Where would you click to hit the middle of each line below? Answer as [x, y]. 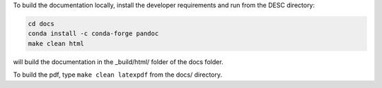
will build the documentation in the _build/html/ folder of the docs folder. [118, 62]
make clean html [56, 43]
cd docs [41, 24]
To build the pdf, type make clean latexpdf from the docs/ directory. [118, 75]
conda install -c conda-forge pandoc [93, 34]
